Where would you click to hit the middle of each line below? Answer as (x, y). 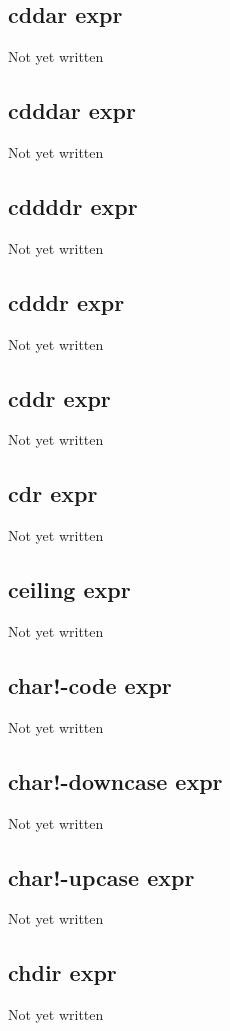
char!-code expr (90, 684)
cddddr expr (73, 205)
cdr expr (53, 493)
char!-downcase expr (115, 780)
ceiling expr (69, 589)
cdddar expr (72, 110)
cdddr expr (66, 301)
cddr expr (59, 397)
